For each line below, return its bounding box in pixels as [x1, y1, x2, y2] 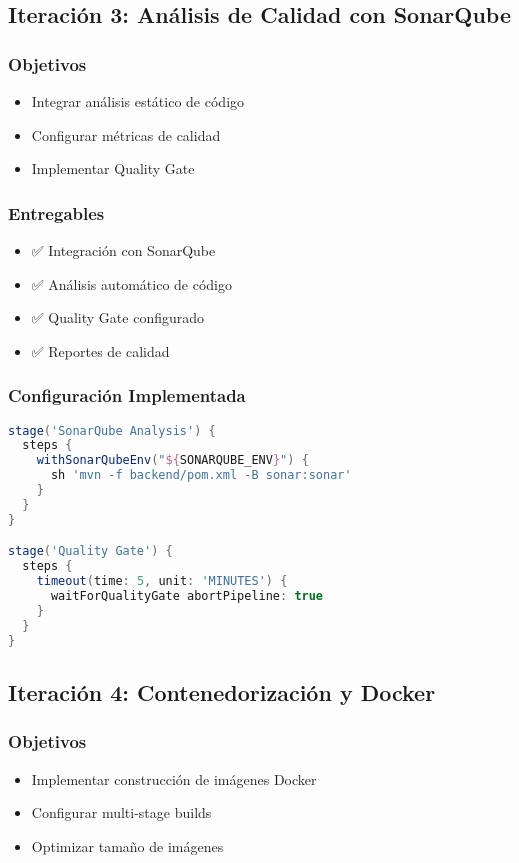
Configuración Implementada [8, 383, 246, 408]
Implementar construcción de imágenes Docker [31, 768, 317, 789]
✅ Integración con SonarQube [31, 240, 216, 260]
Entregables [8, 200, 105, 225]
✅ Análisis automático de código [31, 273, 233, 294]
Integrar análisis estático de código [31, 91, 245, 111]
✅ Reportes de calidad [31, 340, 170, 361]
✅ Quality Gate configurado [31, 307, 205, 328]
